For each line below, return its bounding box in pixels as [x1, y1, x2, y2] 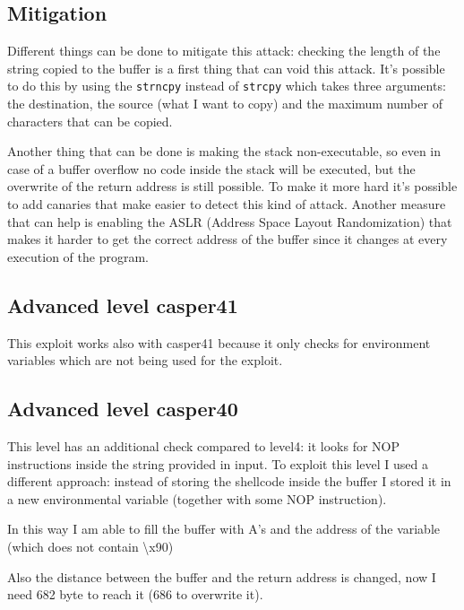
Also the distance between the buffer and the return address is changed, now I [7, 567, 436, 586]
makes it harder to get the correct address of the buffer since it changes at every [7, 230, 448, 248]
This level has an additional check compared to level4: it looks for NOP [7, 436, 400, 455]
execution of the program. [7, 247, 149, 266]
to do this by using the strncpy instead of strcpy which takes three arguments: [7, 76, 446, 95]
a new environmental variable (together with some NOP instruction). [7, 489, 387, 508]
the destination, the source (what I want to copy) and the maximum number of [7, 94, 443, 113]
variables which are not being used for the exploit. [7, 351, 283, 370]
